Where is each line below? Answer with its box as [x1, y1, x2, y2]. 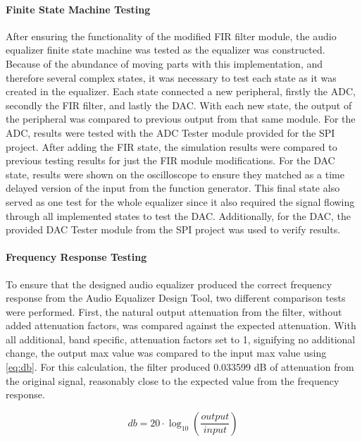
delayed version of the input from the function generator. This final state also [6, 180, 340, 195]
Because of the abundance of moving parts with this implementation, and [6, 56, 323, 70]
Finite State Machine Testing [6, 1, 151, 16]
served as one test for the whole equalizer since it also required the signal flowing [6, 194, 355, 209]
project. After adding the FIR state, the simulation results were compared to [6, 139, 337, 154]
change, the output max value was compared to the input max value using [6, 345, 327, 360]
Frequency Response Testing [6, 250, 147, 264]
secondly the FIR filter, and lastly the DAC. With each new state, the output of [6, 97, 352, 112]
